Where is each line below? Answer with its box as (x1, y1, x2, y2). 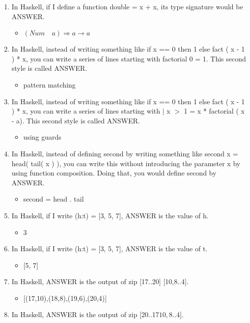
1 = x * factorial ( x (184, 106, 245, 116)
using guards (23, 132, 61, 142)
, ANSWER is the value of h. (121, 210, 209, 220)
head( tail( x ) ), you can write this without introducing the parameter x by (11, 158, 241, 168)
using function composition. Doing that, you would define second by (11, 168, 217, 178)
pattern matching (23, 79, 76, 89)
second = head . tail (23, 194, 84, 204)
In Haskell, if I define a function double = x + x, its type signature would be (11, 1, 243, 11)
